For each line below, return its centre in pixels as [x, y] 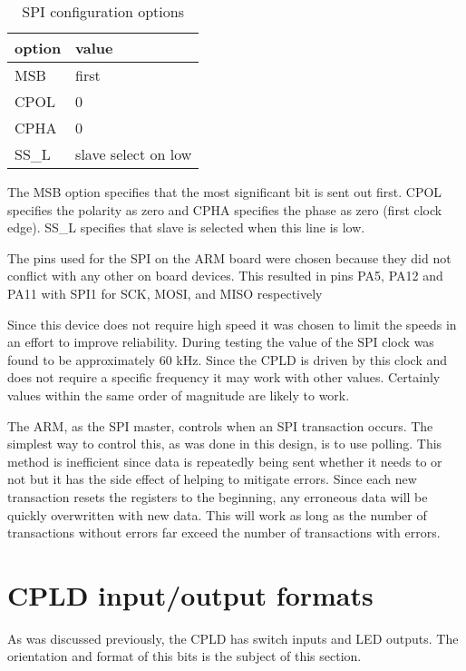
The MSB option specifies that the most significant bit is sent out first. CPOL [225, 192]
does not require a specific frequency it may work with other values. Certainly [224, 377]
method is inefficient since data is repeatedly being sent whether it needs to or [225, 461]
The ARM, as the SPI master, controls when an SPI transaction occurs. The [220, 425]
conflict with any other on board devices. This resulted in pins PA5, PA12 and [225, 276]
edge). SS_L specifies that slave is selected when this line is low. [186, 227]
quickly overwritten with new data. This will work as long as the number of [217, 514]
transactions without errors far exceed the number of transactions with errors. [224, 533]
